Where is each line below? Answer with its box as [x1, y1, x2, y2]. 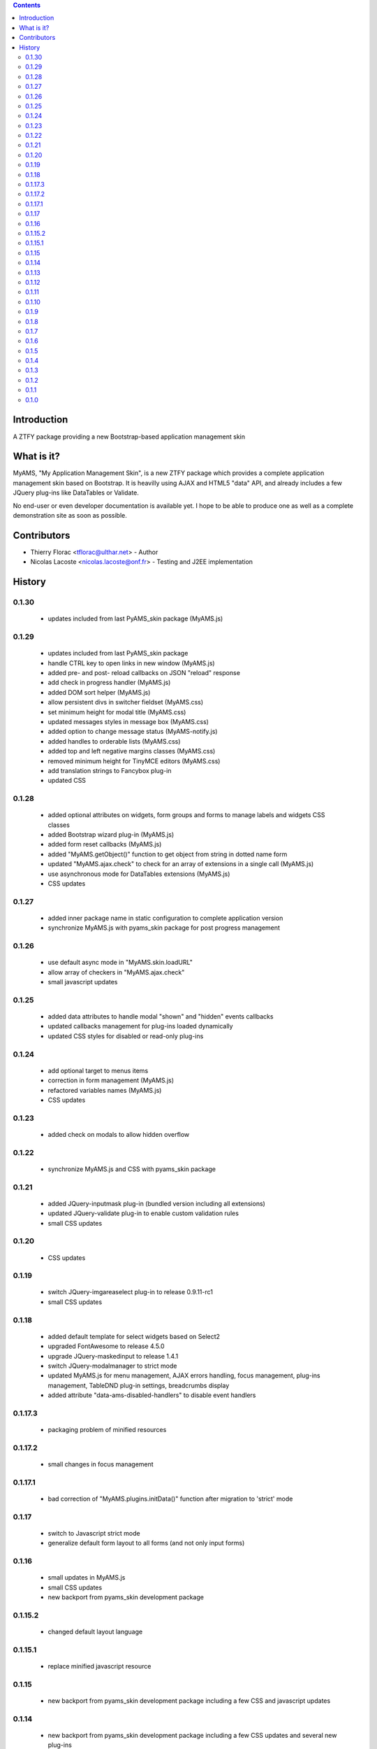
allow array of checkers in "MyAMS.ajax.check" [47, 968, 185, 976]
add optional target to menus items [47, 1066, 149, 1075]
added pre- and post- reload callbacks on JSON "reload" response [47, 669, 241, 677]
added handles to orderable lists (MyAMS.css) [47, 737, 181, 745]
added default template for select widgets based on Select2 [47, 1332, 220, 1340]
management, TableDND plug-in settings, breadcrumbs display [47, 1381, 230, 1389]
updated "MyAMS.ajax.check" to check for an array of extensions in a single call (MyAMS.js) [47, 860, 314, 868]
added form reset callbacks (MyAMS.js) [47, 840, 162, 849]
